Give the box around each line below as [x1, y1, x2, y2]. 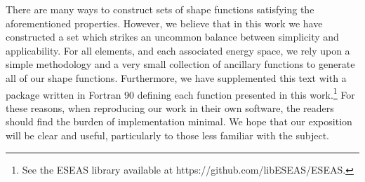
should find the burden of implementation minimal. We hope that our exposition [6, 114, 352, 129]
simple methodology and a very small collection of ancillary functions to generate [6, 57, 355, 71]
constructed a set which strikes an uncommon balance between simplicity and [6, 29, 339, 44]
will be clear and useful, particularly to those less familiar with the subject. [6, 128, 330, 142]
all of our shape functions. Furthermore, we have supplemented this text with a [6, 70, 347, 85]
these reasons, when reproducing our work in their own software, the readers [6, 100, 334, 115]
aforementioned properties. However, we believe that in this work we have [6, 15, 323, 30]
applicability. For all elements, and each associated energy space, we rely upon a [6, 43, 350, 57]
